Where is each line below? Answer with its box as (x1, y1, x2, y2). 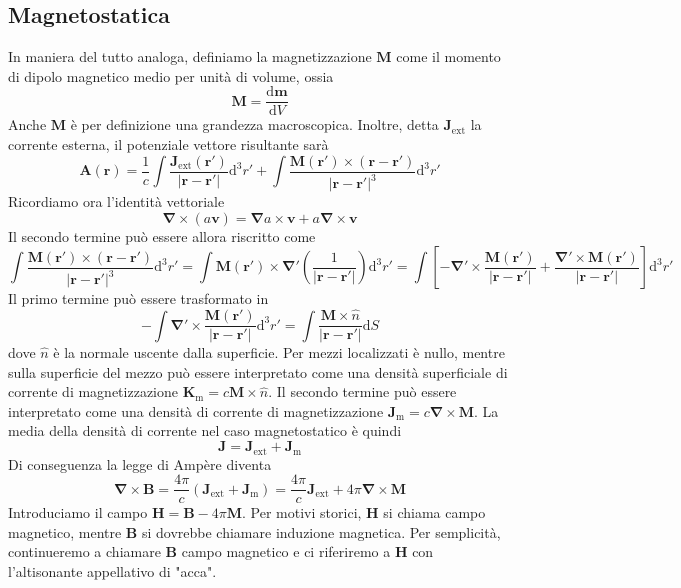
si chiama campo (383, 502, 486, 523)
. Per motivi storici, (242, 502, 362, 523)
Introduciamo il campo (8, 502, 148, 523)
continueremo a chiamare (8, 541, 161, 562)
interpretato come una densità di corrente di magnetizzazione (8, 400, 384, 421)
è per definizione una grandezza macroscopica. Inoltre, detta (70, 114, 439, 135)
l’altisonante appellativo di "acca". (8, 560, 217, 581)
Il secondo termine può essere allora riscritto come (8, 225, 316, 246)
